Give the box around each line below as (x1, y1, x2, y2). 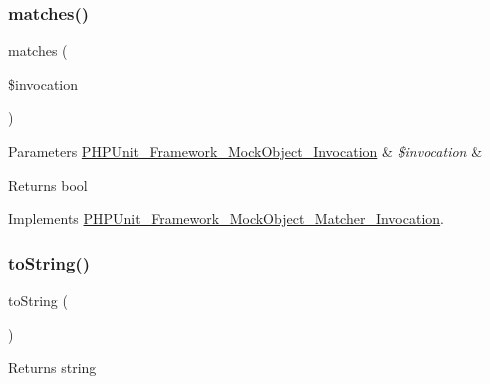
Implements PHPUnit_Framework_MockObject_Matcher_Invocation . (8, 208, 445, 229)
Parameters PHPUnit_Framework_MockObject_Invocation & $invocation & (8, 141, 483, 161)
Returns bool (8, 174, 88, 195)
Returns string (8, 357, 97, 378)
